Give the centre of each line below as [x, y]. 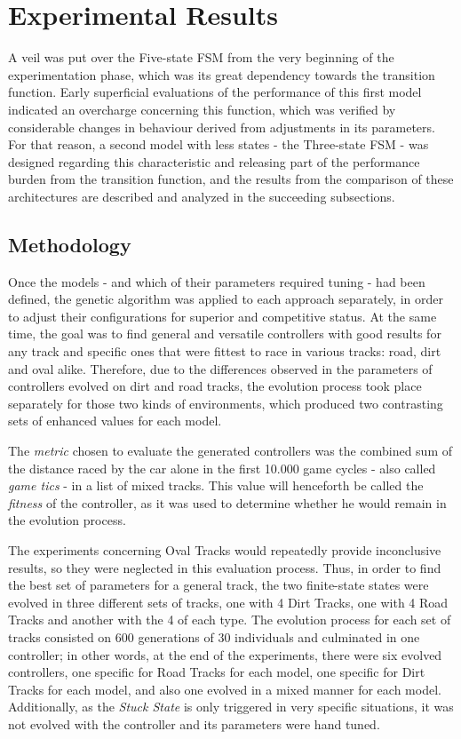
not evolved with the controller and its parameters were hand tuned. [194, 723]
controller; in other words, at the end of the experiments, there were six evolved [225, 654]
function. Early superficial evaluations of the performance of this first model [215, 92]
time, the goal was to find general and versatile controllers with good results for [225, 334]
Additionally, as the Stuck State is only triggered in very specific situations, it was [231, 707]
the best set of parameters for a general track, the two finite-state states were [219, 585]
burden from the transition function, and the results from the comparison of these [231, 179]
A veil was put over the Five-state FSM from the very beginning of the [201, 57]
